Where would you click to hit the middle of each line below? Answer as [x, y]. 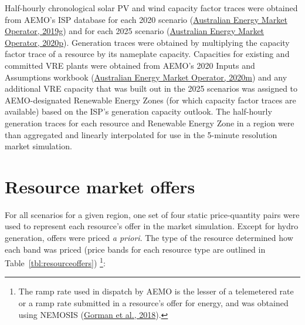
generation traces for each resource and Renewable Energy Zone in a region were [150, 123]
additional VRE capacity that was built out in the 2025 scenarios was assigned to [151, 88]
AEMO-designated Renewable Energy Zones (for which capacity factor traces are [150, 100]
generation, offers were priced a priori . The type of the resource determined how [149, 238]
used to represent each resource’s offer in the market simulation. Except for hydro [152, 226]
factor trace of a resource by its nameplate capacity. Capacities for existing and [147, 54]
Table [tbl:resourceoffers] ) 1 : [55, 262]
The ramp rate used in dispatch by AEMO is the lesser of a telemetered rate [156, 291]
